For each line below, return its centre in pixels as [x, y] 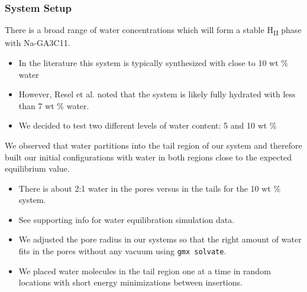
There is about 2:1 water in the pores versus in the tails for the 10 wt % [150, 188]
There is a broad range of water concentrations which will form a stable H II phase [153, 31]
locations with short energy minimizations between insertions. [130, 282]
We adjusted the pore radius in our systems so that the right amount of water [160, 239]
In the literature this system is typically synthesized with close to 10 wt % [153, 62]
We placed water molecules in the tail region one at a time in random [145, 270]
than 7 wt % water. [54, 105]
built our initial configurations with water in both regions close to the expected [148, 157]
